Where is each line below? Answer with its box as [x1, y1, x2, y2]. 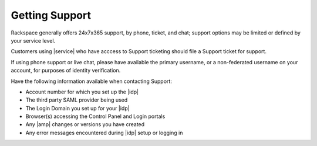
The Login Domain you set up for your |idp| [25, 105, 130, 112]
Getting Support [11, 9, 91, 22]
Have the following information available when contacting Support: [11, 78, 173, 85]
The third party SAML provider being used [25, 96, 128, 103]
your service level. [11, 37, 56, 44]
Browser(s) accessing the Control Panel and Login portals [25, 113, 166, 120]
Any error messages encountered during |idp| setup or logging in [25, 129, 183, 136]
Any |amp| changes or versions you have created [25, 121, 145, 128]
